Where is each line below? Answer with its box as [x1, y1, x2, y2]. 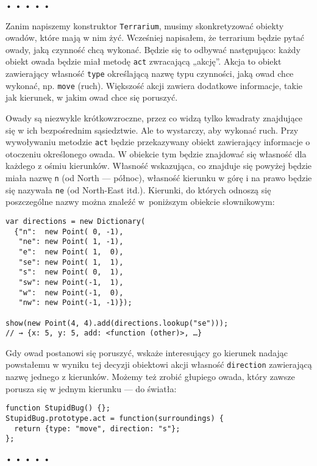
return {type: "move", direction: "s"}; [14, 424, 180, 433]
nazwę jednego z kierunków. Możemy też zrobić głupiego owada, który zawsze [5, 370, 295, 383]
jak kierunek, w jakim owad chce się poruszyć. [5, 91, 178, 104]
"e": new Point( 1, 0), [18, 247, 124, 256]
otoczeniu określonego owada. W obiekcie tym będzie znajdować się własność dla [5, 147, 307, 160]
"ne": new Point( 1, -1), [18, 237, 124, 246]
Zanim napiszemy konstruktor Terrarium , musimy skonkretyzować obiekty [5, 19, 284, 32]
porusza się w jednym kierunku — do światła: [5, 382, 177, 395]
